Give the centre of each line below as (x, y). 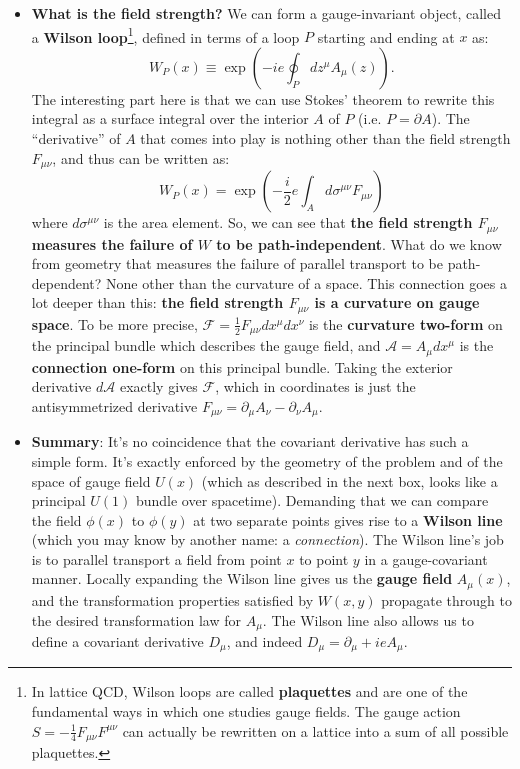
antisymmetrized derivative (114, 405)
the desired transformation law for (136, 619)
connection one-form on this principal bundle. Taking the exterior (242, 366)
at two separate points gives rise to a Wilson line (348, 519)
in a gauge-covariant (426, 558)
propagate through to (446, 599)
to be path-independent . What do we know (359, 243)
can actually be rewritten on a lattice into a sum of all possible (315, 730)
